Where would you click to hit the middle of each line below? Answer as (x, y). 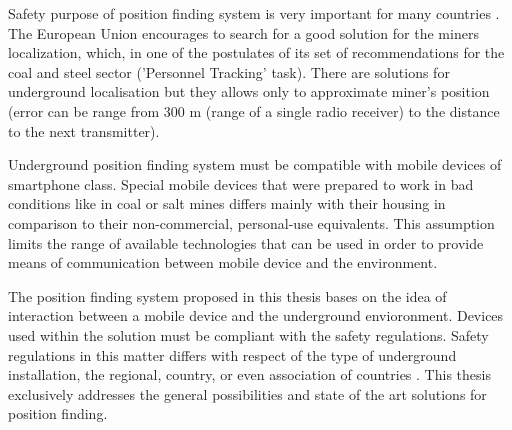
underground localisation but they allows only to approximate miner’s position (249, 91)
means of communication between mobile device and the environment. (223, 262)
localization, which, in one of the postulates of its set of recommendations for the (256, 52)
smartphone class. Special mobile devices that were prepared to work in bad (241, 183)
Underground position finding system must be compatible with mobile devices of (255, 164)
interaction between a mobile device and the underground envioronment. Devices (256, 315)
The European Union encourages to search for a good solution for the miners (243, 32)
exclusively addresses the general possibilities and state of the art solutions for (247, 393)
